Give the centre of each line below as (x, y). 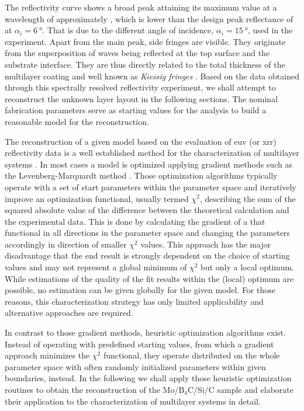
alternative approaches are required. (69, 313)
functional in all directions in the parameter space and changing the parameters (148, 233)
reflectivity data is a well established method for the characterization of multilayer (152, 153)
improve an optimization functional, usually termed (97, 198)
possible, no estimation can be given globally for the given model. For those (140, 290)
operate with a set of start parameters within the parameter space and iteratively (151, 187)
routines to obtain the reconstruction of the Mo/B (95, 389)
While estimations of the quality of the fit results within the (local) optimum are (149, 278)
